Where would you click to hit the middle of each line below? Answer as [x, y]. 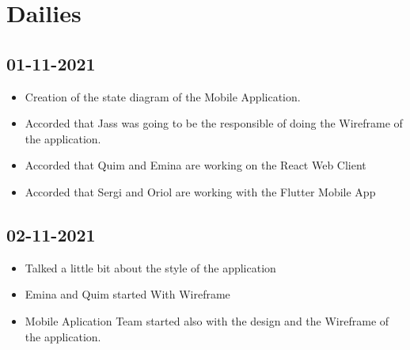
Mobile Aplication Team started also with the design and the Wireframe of [207, 320]
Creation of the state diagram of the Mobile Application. [163, 96]
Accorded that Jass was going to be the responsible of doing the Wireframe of [214, 123]
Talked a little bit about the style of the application [150, 267]
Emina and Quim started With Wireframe [127, 294]
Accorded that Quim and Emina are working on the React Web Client [196, 165]
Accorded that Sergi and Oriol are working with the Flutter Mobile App [200, 191]
